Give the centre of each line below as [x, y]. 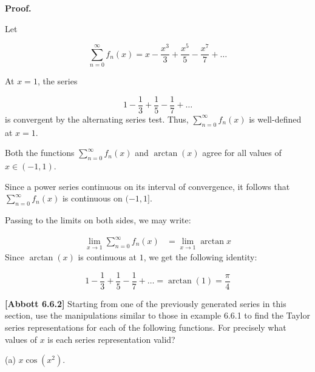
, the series [57, 81]
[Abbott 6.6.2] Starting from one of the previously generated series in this [146, 303]
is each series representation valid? [111, 339]
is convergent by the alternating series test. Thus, [97, 119]
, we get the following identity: [200, 257]
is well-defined [275, 119]
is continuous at [107, 257]
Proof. [18, 8]
